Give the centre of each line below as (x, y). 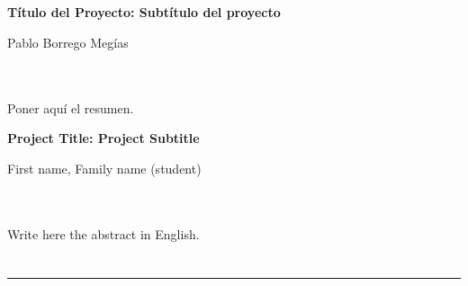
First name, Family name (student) (104, 168)
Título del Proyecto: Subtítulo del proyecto (144, 12)
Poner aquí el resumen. (71, 107)
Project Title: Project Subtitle (103, 138)
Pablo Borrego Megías (68, 42)
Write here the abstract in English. (103, 233)
